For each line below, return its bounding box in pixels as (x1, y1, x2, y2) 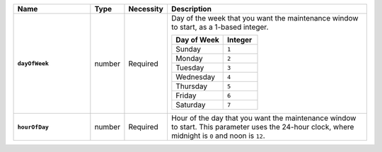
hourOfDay (17, 123, 50, 131)
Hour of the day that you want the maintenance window (170, 113, 357, 123)
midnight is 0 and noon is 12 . (170, 131, 265, 141)
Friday (175, 90, 197, 100)
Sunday (175, 45, 202, 54)
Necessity (128, 4, 164, 13)
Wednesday (175, 72, 216, 81)
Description (170, 4, 212, 13)
